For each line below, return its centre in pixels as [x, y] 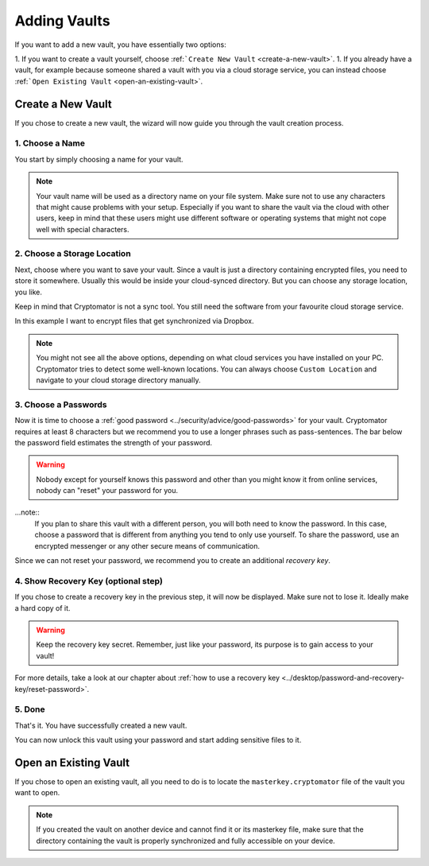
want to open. [37, 793]
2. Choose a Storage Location [73, 254]
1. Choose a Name [50, 143]
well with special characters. [83, 229]
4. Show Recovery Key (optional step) [89, 581]
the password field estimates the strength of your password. [114, 442]
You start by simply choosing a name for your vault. [99, 159]
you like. [29, 292]
